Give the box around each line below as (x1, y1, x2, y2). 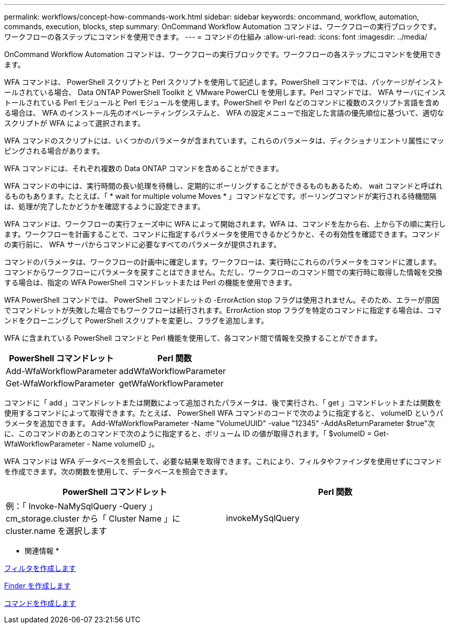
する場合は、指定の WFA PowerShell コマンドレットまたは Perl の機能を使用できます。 (4, 278, 296, 287)
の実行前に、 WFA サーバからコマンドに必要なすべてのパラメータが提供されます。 (4, 240, 281, 249)
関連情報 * (25, 546, 59, 555)
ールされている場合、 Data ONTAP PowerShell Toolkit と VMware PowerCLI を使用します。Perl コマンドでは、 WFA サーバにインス (4, 88, 446, 97)
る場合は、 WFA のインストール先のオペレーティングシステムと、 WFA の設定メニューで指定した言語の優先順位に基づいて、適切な (4, 108, 444, 117)
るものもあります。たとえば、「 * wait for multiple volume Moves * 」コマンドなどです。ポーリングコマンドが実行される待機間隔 (4, 192, 437, 200)
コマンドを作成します (4, 599, 76, 607)
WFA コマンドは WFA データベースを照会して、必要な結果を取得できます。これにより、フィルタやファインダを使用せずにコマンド (4, 457, 442, 466)
